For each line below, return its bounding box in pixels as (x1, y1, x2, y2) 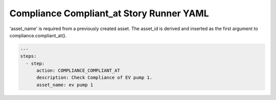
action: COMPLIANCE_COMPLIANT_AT (36, 68, 120, 73)
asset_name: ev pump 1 (36, 82, 94, 88)
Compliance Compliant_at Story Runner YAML (9, 8, 209, 19)
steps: (20, 54, 37, 59)
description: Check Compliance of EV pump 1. (36, 74, 153, 81)
